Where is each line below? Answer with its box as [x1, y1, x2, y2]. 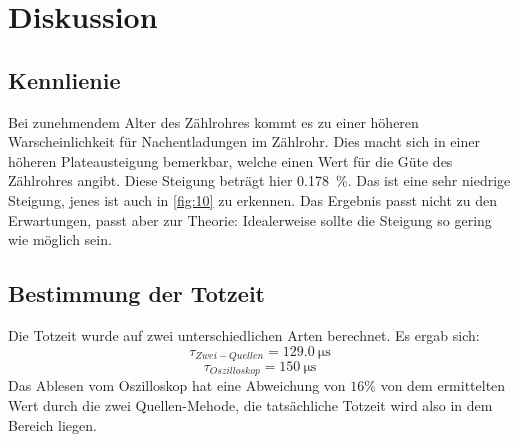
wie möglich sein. [8, 229, 112, 250]
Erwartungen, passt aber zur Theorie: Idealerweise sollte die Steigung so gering [8, 209, 492, 230]
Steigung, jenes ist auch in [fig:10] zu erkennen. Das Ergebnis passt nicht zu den [8, 189, 498, 210]
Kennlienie [8, 64, 121, 95]
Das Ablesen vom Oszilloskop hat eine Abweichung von [8, 375, 346, 396]
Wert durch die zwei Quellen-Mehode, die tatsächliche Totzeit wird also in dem [8, 395, 493, 416]
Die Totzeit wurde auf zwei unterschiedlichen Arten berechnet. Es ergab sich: [8, 324, 480, 345]
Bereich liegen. [8, 414, 97, 435]
